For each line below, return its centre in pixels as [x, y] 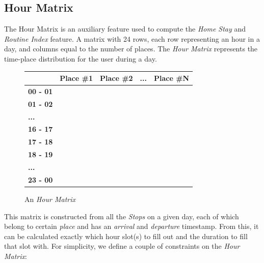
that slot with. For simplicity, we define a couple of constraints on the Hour [122, 246]
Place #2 [116, 78]
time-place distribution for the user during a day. [81, 58]
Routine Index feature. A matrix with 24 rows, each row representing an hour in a [132, 38]
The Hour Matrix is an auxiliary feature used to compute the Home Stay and [125, 29]
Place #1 [76, 78]
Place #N [172, 78]
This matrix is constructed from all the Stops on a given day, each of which [122, 216]
